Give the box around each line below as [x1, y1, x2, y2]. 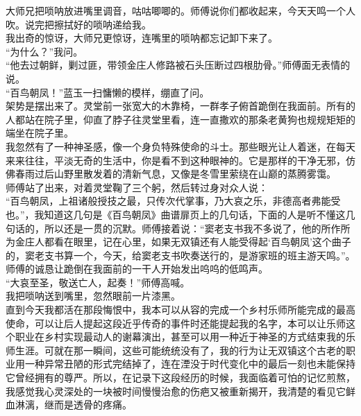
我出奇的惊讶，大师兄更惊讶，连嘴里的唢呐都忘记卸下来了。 [6, 31, 278, 45]
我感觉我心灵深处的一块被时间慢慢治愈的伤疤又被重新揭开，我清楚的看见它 [6, 383, 346, 398]
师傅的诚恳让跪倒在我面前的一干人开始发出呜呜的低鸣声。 [6, 261, 268, 276]
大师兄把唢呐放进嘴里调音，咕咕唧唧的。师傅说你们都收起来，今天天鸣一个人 [6, 3, 355, 17]
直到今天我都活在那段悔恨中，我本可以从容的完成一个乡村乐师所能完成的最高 [6, 302, 355, 317]
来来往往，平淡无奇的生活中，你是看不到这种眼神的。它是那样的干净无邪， [6, 153, 346, 167]
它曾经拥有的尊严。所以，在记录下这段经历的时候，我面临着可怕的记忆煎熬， [6, 370, 355, 385]
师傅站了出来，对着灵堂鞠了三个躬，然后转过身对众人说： [6, 180, 268, 194]
